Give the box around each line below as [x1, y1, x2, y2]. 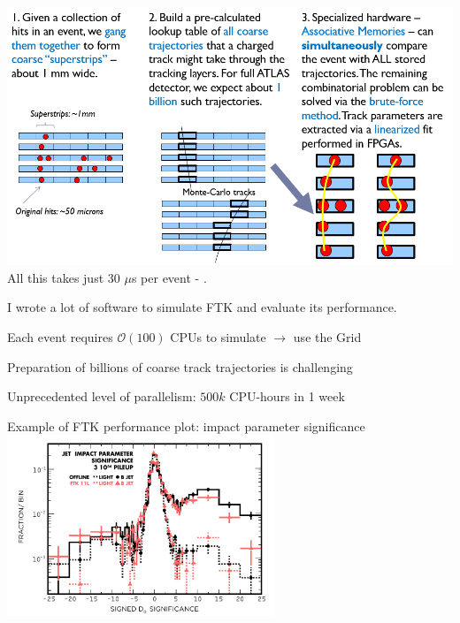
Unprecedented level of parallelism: [7, 387, 196, 406]
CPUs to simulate [170, 328, 266, 346]
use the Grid [293, 328, 362, 346]
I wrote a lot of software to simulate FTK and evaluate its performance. [7, 298, 397, 316]
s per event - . [131, 268, 207, 286]
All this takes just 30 [7, 268, 120, 286]
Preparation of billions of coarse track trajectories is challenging [7, 357, 353, 376]
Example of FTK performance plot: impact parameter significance [7, 416, 365, 435]
